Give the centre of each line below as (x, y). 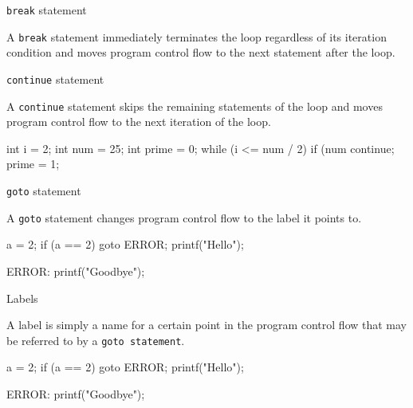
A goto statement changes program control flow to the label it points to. (184, 217)
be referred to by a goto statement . (96, 340)
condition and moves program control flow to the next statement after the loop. (201, 52)
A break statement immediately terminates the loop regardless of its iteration (197, 36)
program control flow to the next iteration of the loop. (139, 122)
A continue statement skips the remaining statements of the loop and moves (195, 106)
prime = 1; (33, 164)
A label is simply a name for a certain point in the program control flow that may (207, 325)
